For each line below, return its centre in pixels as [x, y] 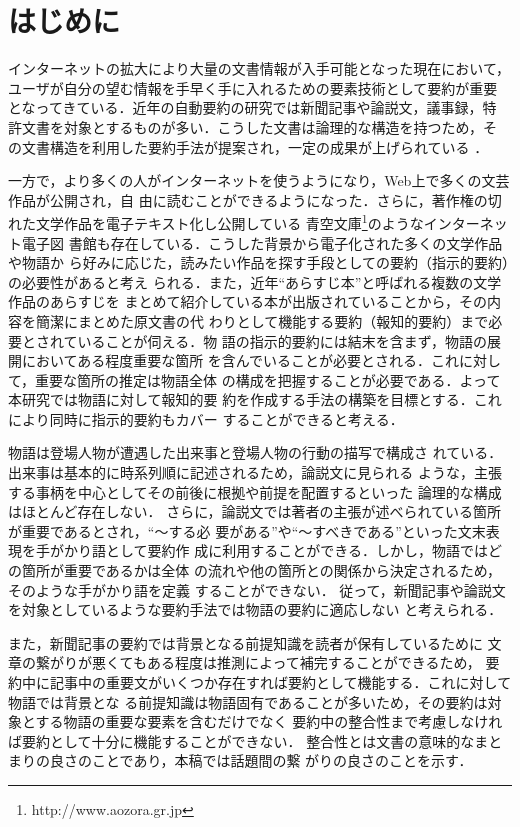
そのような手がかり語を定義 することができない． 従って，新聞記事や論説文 [257, 589]
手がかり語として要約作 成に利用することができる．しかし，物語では [261, 550]
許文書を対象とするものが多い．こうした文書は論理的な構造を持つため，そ [252, 126]
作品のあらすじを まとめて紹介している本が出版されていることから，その [248, 301]
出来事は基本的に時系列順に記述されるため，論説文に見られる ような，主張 [255, 472]
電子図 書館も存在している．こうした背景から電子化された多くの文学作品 [262, 242]
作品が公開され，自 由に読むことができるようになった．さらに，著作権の [248, 199]
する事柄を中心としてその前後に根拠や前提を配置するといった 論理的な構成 [255, 491]
